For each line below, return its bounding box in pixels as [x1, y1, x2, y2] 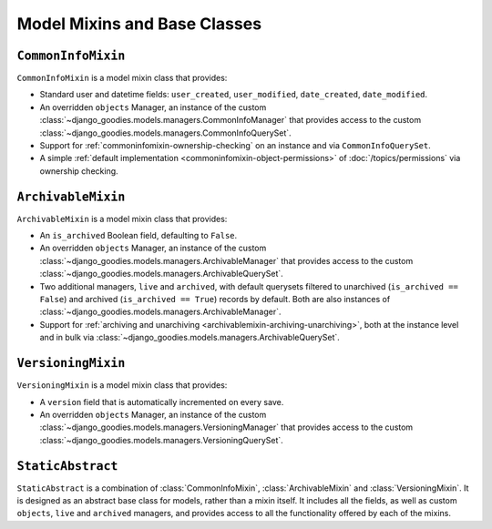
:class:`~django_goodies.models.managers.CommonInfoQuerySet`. [39, 127, 292, 138]
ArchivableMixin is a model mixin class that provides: [16, 213, 228, 224]
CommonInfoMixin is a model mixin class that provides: [16, 73, 228, 84]
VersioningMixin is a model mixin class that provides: [16, 380, 228, 391]
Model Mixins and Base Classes [16, 14, 262, 34]
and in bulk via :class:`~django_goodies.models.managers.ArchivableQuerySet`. [39, 332, 341, 343]
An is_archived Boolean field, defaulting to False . [39, 230, 238, 241]
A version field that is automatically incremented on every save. [39, 396, 284, 407]
